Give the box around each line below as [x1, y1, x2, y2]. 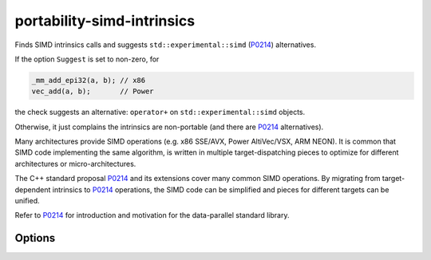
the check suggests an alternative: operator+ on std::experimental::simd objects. [14, 108, 306, 117]
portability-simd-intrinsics [14, 12, 196, 30]
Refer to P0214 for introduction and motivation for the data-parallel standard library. [14, 211, 290, 220]
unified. [14, 196, 40, 206]
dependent [14, 184, 51, 195]
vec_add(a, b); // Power [31, 87, 155, 96]
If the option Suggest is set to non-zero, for [14, 54, 160, 64]
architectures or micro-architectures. [14, 159, 136, 168]
